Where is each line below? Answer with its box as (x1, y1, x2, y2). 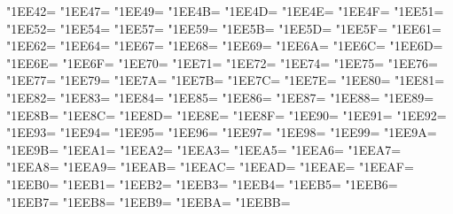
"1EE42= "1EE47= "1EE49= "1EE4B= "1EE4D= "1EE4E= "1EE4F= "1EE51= (6, 2, 444, 19)
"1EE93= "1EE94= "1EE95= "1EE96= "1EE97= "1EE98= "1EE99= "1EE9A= (6, 123, 437, 141)
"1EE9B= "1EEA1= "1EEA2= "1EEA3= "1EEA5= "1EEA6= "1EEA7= (6, 140, 402, 158)
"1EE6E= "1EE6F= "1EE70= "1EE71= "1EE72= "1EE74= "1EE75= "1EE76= (6, 53, 438, 72)
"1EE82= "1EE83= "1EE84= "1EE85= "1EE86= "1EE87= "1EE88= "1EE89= (6, 88, 434, 106)
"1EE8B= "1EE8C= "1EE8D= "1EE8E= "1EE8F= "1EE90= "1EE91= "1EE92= (6, 105, 447, 124)
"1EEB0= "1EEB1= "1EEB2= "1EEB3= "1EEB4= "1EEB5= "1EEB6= (6, 174, 398, 193)
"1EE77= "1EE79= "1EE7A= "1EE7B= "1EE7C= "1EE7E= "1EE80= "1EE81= (6, 71, 445, 89)
